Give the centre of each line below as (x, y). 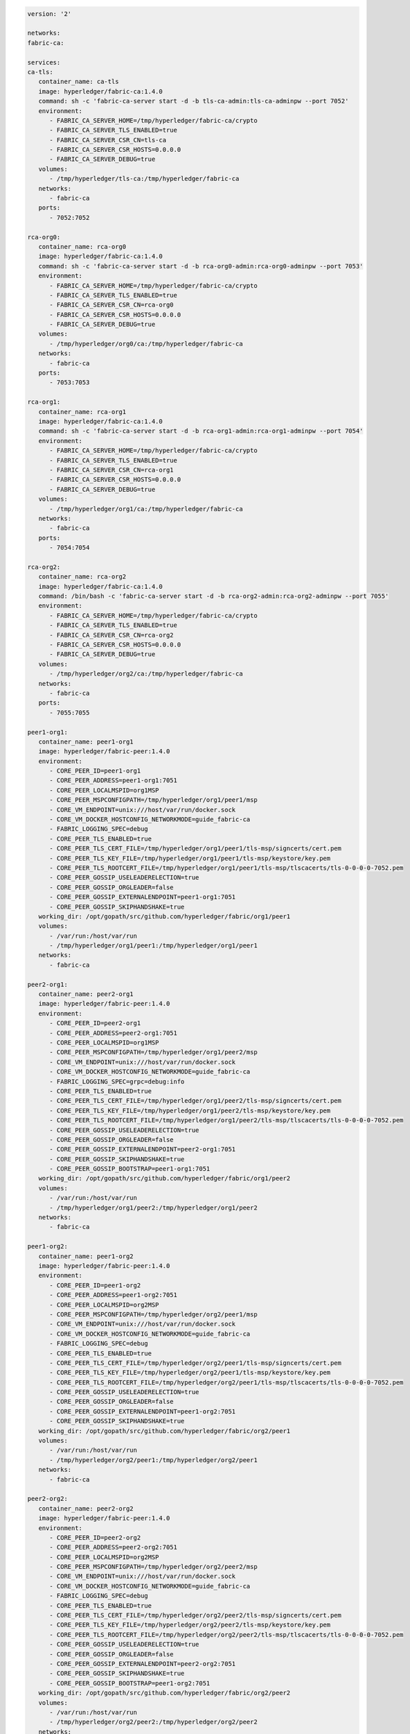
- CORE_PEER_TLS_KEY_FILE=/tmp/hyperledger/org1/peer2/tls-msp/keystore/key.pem (190, 1110)
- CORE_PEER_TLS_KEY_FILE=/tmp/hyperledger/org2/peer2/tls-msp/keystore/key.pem (190, 1625)
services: (44, 62)
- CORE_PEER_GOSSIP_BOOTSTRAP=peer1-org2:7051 (130, 1683)
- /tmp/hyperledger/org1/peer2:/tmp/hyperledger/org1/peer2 (153, 1208)
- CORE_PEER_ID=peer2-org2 (95, 1537)
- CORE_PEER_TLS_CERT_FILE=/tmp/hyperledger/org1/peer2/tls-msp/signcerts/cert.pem (196, 1101)
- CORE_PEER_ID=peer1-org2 (95, 1285)
